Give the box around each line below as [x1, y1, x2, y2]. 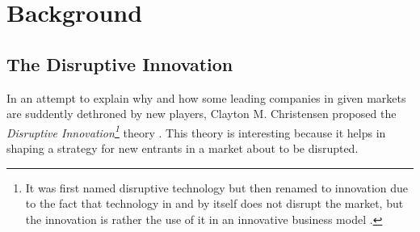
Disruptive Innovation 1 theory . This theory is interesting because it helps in [6, 121, 386, 141]
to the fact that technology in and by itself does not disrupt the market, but [25, 195, 404, 212]
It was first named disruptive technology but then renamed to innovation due [25, 179, 409, 196]
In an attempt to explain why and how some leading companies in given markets [6, 89, 406, 106]
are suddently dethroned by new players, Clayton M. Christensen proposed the [6, 105, 397, 122]
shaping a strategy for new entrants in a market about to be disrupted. [6, 140, 359, 157]
